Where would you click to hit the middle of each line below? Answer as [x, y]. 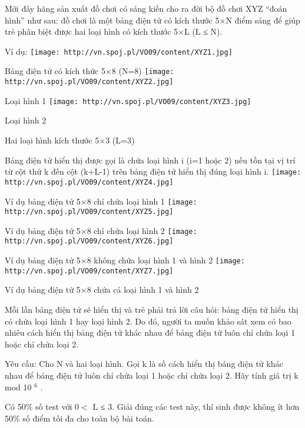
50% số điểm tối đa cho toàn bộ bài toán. [79, 418]
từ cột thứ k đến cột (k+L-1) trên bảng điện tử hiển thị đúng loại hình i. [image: [153, 171]
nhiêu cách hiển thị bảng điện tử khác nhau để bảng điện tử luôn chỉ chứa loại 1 [150, 332]
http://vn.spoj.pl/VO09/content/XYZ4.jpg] [89, 182]
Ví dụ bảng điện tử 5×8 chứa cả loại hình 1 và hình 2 [102, 290]
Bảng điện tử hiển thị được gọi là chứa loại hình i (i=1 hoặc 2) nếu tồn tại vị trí [150, 160]
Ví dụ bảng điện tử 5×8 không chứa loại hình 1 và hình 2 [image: [125, 260]
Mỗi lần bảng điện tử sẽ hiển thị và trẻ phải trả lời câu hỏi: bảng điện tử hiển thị [152, 310]
